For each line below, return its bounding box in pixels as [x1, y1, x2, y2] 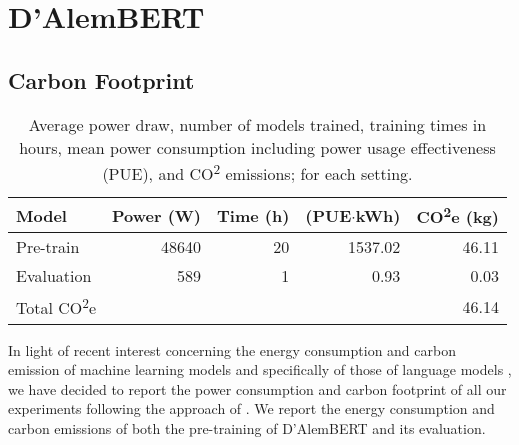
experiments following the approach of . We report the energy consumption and [8, 398, 495, 419]
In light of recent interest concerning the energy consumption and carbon [8, 339, 456, 360]
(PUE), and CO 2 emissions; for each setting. [102, 158, 413, 185]
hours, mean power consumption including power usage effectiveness [19, 135, 496, 159]
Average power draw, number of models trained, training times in [28, 112, 487, 136]
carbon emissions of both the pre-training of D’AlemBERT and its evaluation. [8, 417, 486, 438]
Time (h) [217, 203, 290, 227]
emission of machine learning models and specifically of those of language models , [8, 359, 512, 380]
